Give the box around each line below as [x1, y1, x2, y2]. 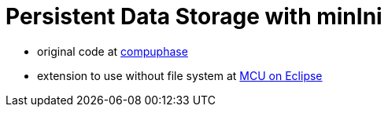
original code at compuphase [37, 44, 188, 58]
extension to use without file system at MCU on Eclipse [37, 68, 323, 82]
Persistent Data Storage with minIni [6, 3, 382, 30]
